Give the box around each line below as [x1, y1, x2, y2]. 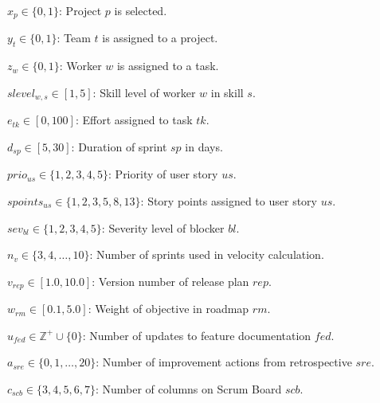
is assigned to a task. [116, 57, 219, 74]
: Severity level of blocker [101, 219, 225, 236]
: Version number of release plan [92, 272, 249, 289]
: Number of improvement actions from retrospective [96, 354, 352, 370]
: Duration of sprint [71, 138, 167, 155]
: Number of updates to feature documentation [82, 327, 311, 343]
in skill [210, 84, 244, 100]
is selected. [114, 2, 167, 18]
